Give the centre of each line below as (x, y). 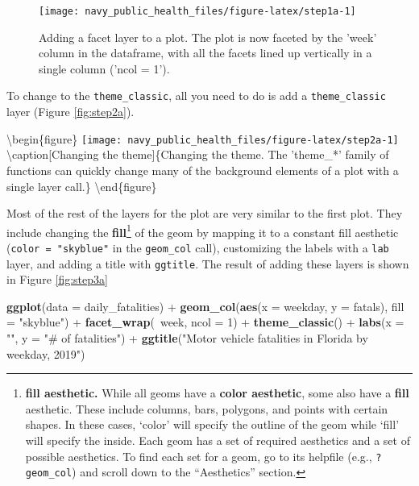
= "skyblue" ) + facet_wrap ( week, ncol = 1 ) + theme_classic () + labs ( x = (205, 322)
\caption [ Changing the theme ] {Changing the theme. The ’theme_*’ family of (198, 154)
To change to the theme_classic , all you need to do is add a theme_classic (196, 96)
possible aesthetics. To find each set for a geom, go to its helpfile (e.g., (199, 456)
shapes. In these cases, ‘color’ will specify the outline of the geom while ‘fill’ (212, 424)
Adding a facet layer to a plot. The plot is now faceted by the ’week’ (208, 37)
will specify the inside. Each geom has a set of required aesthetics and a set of (218, 440)
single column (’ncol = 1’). (104, 68)
